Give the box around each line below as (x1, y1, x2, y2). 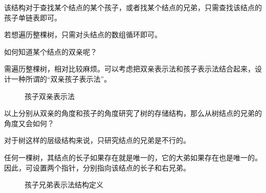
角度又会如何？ (4, 117, 54, 128)
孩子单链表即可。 (4, 12, 61, 22)
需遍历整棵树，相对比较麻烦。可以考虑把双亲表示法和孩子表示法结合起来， (4, 63, 255, 74)
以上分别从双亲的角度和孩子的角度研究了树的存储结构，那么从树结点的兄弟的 (4, 108, 262, 118)
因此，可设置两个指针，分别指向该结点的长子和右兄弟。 (4, 162, 190, 173)
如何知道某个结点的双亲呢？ (4, 46, 97, 57)
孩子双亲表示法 (25, 90, 75, 101)
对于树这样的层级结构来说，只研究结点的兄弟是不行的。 (4, 135, 190, 146)
